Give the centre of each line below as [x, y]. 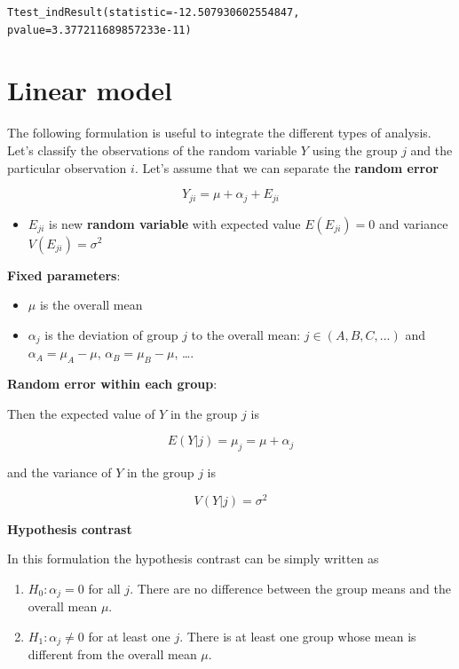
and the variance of [59, 472]
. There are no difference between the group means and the [290, 588]
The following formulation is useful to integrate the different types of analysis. [219, 133]
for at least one [129, 636]
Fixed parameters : [64, 275]
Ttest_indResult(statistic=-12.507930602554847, [154, 12]
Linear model [90, 90]
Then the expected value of [81, 413]
